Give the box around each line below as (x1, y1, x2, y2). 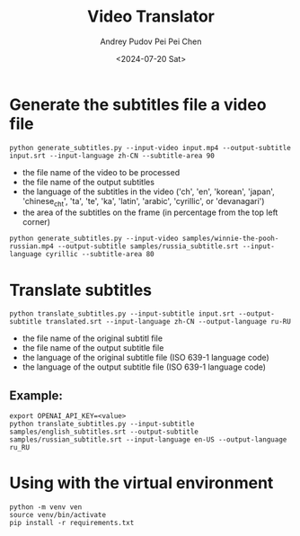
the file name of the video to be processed (22, 166, 181, 177)
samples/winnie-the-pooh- (181, 234, 279, 244)
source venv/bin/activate (9, 511, 106, 520)
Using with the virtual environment (9, 473, 274, 494)
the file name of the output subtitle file (22, 343, 164, 353)
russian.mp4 (9, 242, 54, 251)
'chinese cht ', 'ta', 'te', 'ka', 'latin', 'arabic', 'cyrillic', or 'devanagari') (22, 195, 265, 209)
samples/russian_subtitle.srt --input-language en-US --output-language (9, 435, 287, 444)
